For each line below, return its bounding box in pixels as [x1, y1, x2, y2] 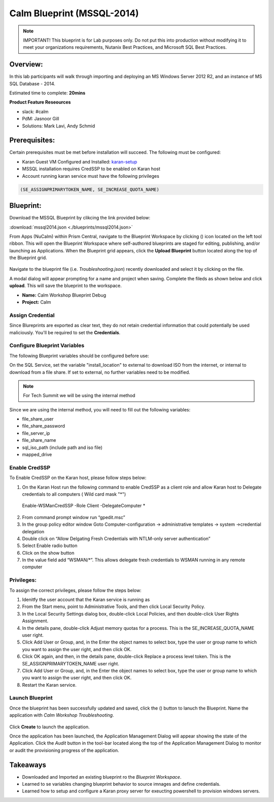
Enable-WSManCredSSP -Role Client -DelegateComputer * [22, 503, 146, 509]
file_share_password [22, 423, 65, 429]
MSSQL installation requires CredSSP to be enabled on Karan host [22, 166, 160, 172]
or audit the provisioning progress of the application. [9, 747, 119, 753]
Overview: [9, 60, 43, 69]
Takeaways [9, 760, 47, 769]
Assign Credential [9, 311, 55, 318]
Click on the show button [22, 550, 75, 556]
